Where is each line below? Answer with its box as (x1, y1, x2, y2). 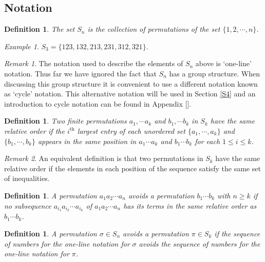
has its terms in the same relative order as (123, 200, 257, 211)
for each (195, 135, 220, 146)
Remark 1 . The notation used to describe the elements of (4, 58, 183, 69)
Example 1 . (4, 41, 39, 51)
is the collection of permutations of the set (87, 24, 220, 34)
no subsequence (4, 200, 51, 211)
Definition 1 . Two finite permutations (4, 115, 127, 126)
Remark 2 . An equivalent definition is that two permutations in (4, 153, 203, 164)
